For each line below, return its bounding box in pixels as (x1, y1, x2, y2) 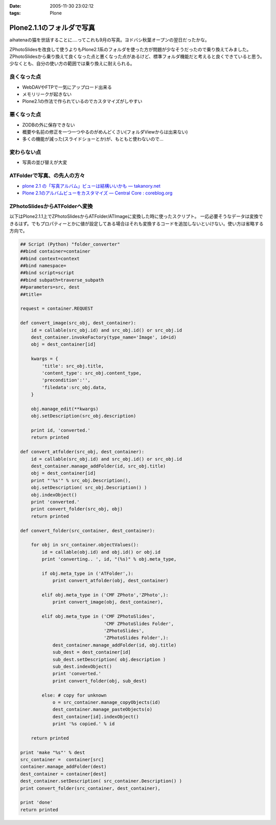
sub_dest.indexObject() (52, 663, 112, 670)
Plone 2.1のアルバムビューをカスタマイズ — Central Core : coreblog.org (22, 190, 173, 196)
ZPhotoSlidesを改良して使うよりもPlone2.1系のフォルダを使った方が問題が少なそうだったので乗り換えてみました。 (9, 46, 251, 52)
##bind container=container (20, 249, 90, 254)
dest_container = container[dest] (20, 771, 107, 777)
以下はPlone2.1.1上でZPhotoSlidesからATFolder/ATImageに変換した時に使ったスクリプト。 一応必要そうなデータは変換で (9, 213, 263, 219)
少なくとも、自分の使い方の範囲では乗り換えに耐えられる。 (9, 60, 135, 66)
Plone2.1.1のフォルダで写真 (9, 24, 96, 32)
